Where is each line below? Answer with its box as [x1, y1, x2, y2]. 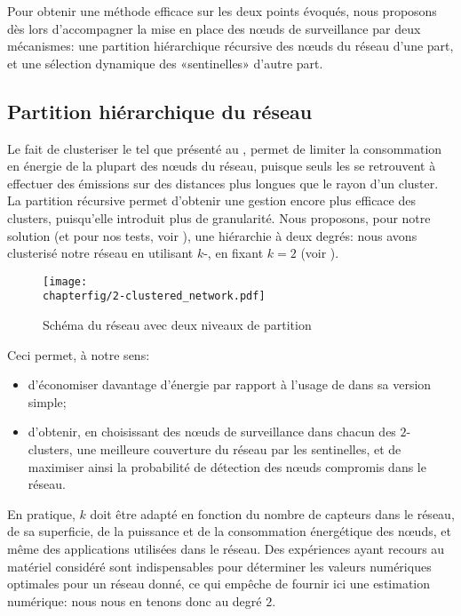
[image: [43, 275, 88, 288]
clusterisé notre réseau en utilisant [7, 244, 194, 262]
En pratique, [7, 504, 76, 523]
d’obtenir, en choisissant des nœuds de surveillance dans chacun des [28, 422, 396, 441]
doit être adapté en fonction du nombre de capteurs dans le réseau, [90, 504, 455, 523]
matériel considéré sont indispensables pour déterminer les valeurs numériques [7, 556, 432, 575]
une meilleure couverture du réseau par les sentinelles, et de [76, 440, 401, 459]
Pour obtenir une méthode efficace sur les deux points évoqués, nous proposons [7, 2, 437, 20]
